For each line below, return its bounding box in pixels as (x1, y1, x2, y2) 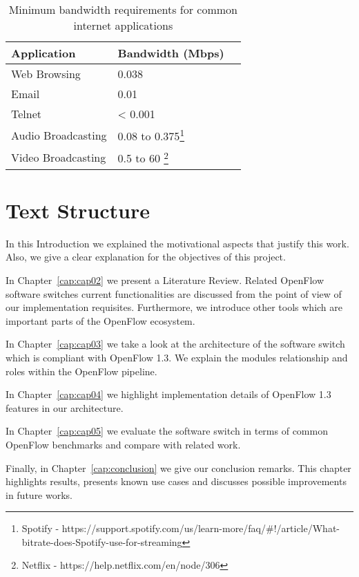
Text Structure (6, 196, 151, 224)
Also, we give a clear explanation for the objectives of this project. (6, 249, 286, 264)
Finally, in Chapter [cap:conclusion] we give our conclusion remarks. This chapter (6, 460, 351, 475)
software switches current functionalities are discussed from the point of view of (6, 286, 342, 301)
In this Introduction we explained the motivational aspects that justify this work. (6, 236, 349, 250)
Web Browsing (11, 66, 81, 82)
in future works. (6, 487, 73, 502)
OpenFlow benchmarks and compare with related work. (6, 437, 241, 451)
